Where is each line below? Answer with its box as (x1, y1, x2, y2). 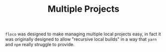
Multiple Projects (47, 3, 120, 15)
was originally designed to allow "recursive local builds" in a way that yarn (5, 36, 157, 42)
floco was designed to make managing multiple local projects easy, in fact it (5, 31, 162, 37)
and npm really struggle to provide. (5, 42, 75, 48)
